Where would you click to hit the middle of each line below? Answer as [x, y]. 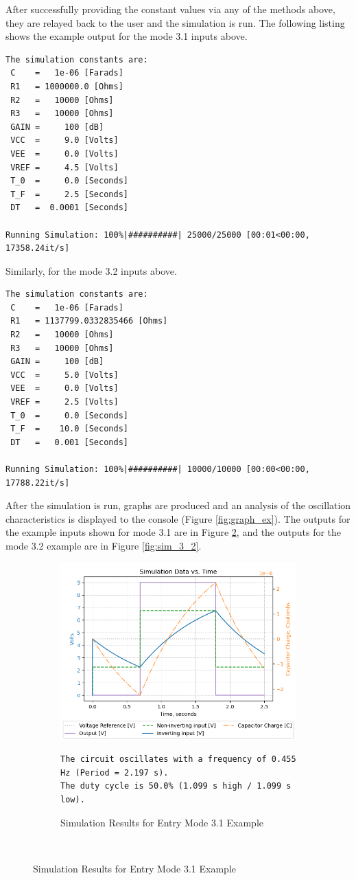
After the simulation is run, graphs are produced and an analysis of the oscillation [178, 505]
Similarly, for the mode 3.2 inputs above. [91, 270]
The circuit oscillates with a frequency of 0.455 [178, 759]
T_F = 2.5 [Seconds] [69, 194]
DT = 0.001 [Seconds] [69, 442]
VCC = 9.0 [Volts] [64, 140]
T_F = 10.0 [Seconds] [69, 429]
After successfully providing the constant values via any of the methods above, [170, 9]
